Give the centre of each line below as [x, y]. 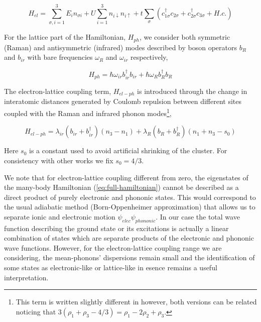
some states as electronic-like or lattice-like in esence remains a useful [111, 267]
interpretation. [26, 277]
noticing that [36, 311]
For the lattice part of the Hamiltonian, [65, 37]
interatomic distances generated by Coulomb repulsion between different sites [123, 101]
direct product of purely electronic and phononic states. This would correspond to [130, 197]
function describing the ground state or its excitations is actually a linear [116, 228]
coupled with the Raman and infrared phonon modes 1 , [88, 112]
